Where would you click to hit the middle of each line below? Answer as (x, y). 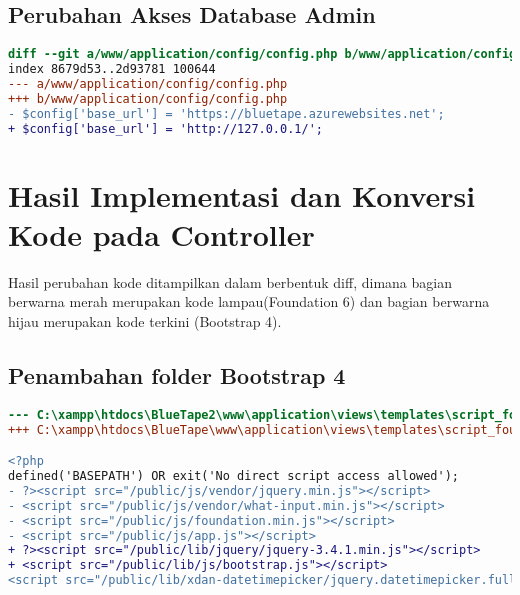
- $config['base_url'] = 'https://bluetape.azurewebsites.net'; (226, 113)
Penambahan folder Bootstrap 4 (177, 374)
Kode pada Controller (161, 233)
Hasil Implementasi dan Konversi (242, 194)
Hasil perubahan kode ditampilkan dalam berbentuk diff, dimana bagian (230, 281)
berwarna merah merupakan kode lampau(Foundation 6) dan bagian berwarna (249, 301)
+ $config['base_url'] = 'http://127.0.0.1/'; (165, 128)
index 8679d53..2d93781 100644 (112, 69)
